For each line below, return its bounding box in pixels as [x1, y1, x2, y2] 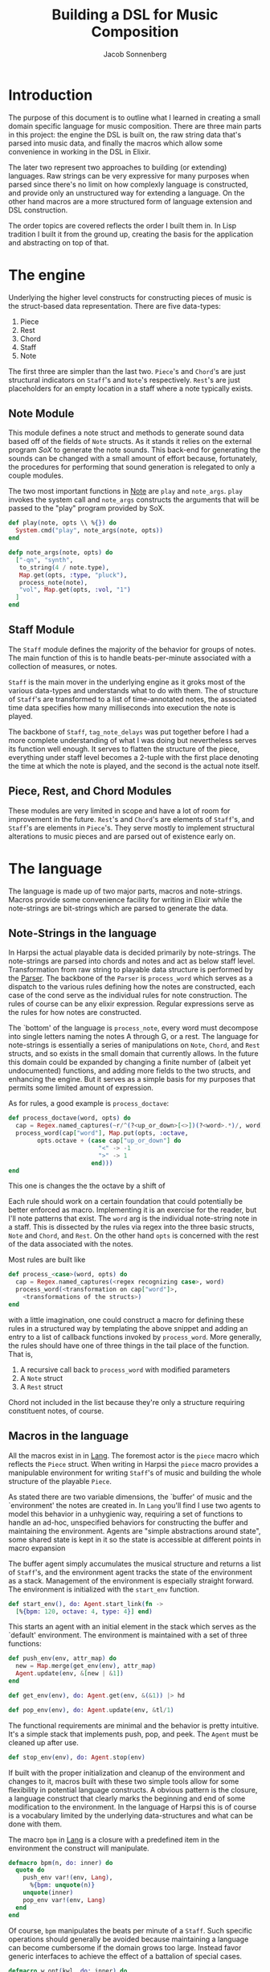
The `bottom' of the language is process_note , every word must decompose [8, 1023, 259, 1033]
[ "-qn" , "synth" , [15, 556, 74, 564]
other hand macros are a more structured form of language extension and [8, 196, 253, 206]
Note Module [8, 407, 75, 421]
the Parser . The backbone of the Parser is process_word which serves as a [8, 973, 253, 983]
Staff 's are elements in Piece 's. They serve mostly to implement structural [8, 823, 255, 832]
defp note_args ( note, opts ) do [8, 548, 113, 557]
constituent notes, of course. [8, 1406, 104, 1415]
